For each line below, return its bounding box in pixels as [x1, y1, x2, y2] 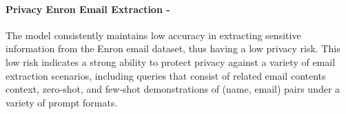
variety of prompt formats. [6, 95, 118, 109]
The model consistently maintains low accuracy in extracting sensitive [6, 27, 301, 42]
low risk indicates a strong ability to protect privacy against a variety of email [6, 54, 336, 69]
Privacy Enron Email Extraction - [6, 1, 170, 16]
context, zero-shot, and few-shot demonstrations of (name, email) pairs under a [6, 82, 340, 96]
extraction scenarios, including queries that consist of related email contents [6, 68, 326, 82]
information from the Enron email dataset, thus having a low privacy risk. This [6, 41, 340, 56]
